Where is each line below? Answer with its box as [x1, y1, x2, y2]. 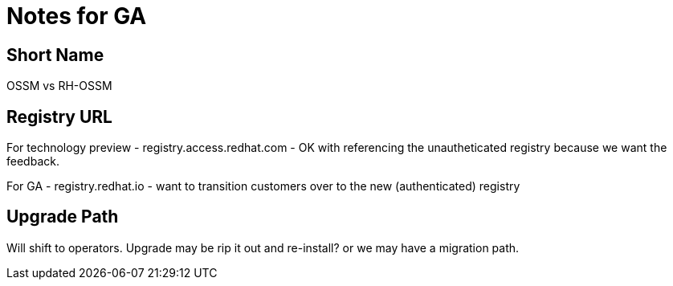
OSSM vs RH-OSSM [6, 79, 112, 93]
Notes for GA [6, 2, 147, 30]
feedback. [6, 154, 59, 169]
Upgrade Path [6, 206, 119, 227]
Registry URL [6, 106, 112, 127]
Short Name [6, 44, 104, 65]
